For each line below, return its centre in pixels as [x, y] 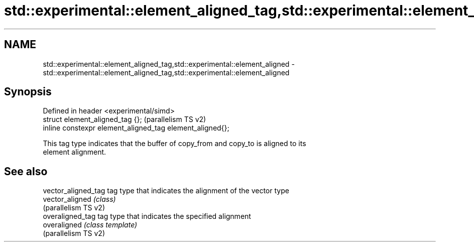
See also [26, 171]
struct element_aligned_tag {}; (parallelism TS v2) [125, 119]
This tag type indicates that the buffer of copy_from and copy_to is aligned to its [174, 144]
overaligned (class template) [90, 225]
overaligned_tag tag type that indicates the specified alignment [147, 216]
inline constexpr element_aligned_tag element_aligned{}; [136, 128]
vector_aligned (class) [79, 199]
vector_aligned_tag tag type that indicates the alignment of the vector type [166, 191]
